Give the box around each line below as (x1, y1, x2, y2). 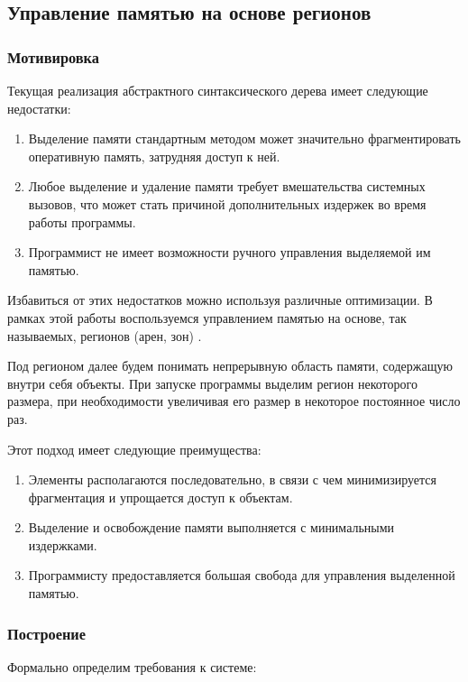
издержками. (28, 535, 97, 554)
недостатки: (7, 98, 71, 117)
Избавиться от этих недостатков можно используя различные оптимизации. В (7, 290, 433, 309)
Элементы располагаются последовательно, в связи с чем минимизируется (28, 470, 436, 489)
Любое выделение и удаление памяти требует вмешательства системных (28, 177, 426, 196)
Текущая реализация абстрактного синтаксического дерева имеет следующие (7, 81, 428, 99)
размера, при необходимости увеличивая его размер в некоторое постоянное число (7, 392, 461, 410)
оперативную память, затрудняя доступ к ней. (28, 146, 280, 165)
